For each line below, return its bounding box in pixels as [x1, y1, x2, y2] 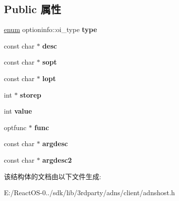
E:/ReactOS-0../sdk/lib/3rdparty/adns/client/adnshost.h [4, 187, 175, 198]
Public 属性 [4, 1, 61, 17]
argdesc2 [42, 154, 72, 165]
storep [20, 89, 41, 100]
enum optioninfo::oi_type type [4, 24, 97, 34]
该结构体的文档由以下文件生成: [4, 171, 101, 181]
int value [4, 106, 32, 116]
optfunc [4, 122, 27, 132]
